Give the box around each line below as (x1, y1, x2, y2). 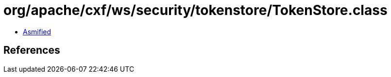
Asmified (23, 27, 51, 36)
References (3, 44, 60, 57)
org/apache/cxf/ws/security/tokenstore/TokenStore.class (3, 2, 388, 18)
